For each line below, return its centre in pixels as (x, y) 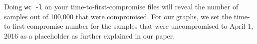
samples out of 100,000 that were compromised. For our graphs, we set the (118, 16)
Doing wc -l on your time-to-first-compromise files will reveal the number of (121, 6)
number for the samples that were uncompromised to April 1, (159, 26)
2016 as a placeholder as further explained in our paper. (90, 35)
